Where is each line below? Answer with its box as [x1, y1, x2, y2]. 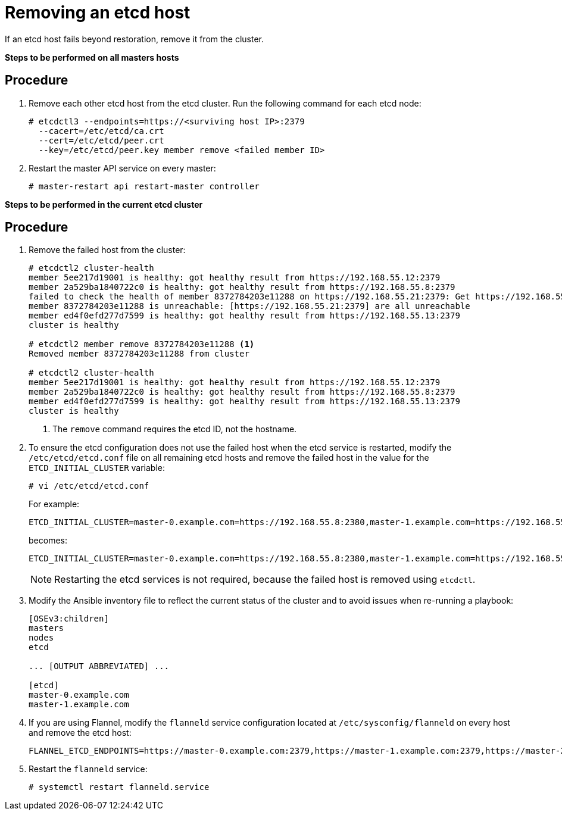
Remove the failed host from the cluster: [29, 245, 186, 255]
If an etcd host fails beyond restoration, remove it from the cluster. [5, 33, 264, 44]
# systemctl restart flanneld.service [29, 782, 210, 792]
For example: [29, 499, 80, 510]
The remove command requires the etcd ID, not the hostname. [52, 424, 297, 435]
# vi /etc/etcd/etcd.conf [29, 481, 149, 491]
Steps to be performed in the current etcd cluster [5, 199, 203, 210]
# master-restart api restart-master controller [29, 181, 260, 191]
